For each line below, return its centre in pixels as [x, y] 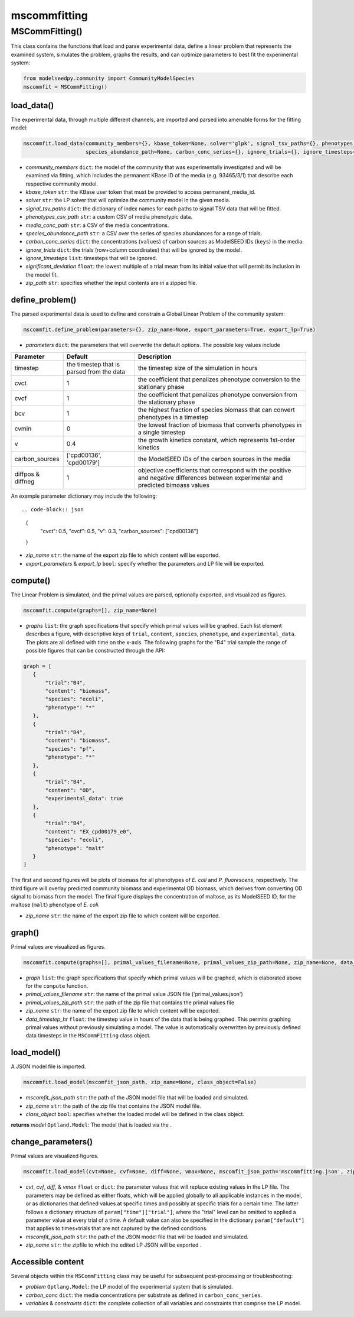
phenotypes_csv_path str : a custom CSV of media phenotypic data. [109, 217]
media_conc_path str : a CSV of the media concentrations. [97, 225]
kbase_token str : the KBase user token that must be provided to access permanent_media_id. [141, 192]
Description [155, 356]
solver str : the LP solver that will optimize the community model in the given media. [128, 200]
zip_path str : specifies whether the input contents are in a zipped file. [112, 283]
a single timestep [162, 432]
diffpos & [27, 474]
